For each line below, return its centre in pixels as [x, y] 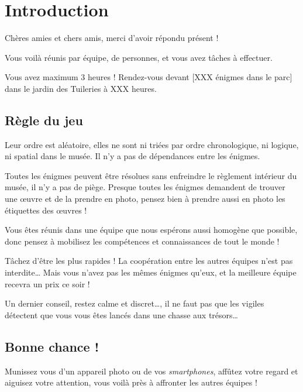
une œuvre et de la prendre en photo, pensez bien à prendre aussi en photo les [145, 199]
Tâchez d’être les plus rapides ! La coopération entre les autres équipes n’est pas [149, 261]
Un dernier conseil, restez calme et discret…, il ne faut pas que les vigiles [135, 303]
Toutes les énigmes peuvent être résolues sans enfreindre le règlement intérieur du [151, 175]
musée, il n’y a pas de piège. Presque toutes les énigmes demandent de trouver [145, 187]
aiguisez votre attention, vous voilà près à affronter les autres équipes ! [131, 382]
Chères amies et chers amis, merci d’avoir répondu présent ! [112, 38]
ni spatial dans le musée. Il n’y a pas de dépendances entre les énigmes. [132, 156]
